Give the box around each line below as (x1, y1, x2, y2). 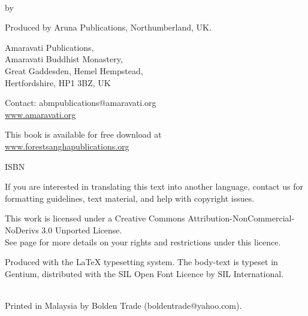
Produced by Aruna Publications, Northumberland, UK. (5, 21, 212, 34)
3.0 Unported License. (41, 223, 122, 236)
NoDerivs (5, 223, 39, 236)
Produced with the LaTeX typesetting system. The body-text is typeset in (5, 256, 278, 268)
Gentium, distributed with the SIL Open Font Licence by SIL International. (5, 267, 284, 279)
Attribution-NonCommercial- (188, 212, 295, 224)
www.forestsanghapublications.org (5, 139, 129, 152)
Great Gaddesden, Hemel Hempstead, (5, 64, 143, 77)
